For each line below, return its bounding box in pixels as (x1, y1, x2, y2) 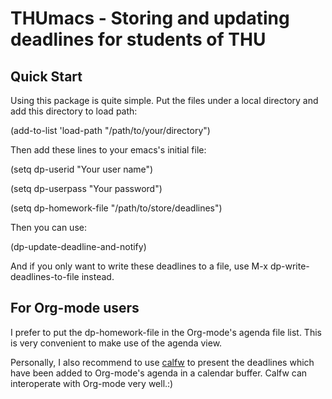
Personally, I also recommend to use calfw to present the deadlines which (10, 356, 315, 368)
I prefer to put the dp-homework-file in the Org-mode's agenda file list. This (10, 326, 322, 338)
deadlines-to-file (10, 271, 80, 282)
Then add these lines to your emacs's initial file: (10, 144, 207, 156)
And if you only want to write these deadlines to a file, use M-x (10, 260, 268, 272)
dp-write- (269, 260, 310, 272)
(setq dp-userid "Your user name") (10, 163, 154, 175)
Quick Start (10, 68, 83, 85)
